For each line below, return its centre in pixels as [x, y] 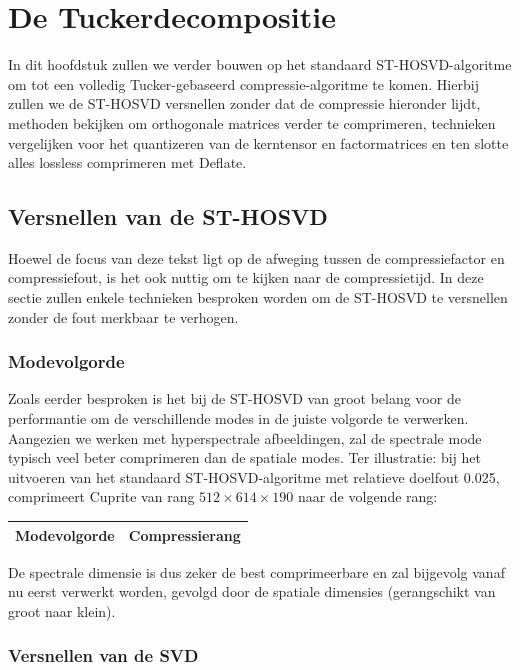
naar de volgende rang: [367, 496]
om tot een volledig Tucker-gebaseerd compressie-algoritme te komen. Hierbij [243, 83]
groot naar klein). [62, 610]
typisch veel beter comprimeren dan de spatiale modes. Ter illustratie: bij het [244, 457]
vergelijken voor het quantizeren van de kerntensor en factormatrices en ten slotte [258, 142]
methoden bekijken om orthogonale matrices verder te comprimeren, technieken [252, 122]
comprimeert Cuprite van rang [101, 496]
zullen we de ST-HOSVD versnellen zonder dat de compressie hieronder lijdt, [244, 103]
